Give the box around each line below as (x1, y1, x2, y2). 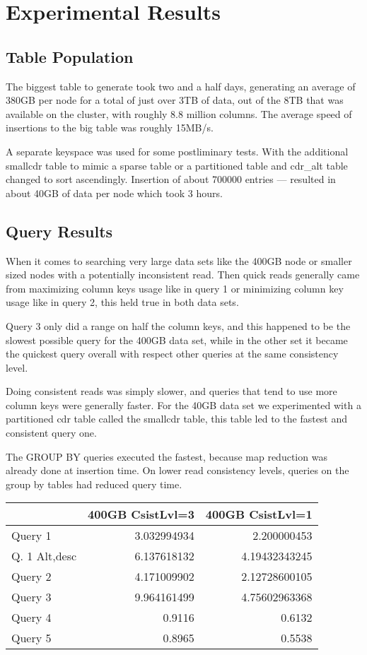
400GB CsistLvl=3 (88, 506, 194, 523)
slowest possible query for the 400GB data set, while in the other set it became (6, 332, 348, 347)
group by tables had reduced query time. (6, 476, 182, 491)
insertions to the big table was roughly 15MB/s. (6, 120, 214, 135)
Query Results (6, 220, 113, 242)
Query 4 (11, 609, 52, 626)
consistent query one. (6, 425, 97, 440)
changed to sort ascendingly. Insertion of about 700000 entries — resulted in (6, 172, 336, 187)
